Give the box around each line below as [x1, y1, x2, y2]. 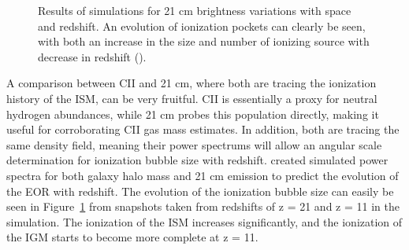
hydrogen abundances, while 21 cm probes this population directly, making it [6, 105, 379, 122]
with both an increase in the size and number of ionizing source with [38, 33, 370, 50]
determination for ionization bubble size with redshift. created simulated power [6, 152, 389, 168]
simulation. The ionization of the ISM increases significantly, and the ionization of [6, 213, 403, 230]
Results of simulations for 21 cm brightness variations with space [38, 2, 351, 18]
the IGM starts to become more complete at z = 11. [6, 229, 258, 245]
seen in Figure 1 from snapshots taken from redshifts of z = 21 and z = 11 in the [6, 198, 400, 215]
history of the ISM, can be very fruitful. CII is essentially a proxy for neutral [6, 90, 377, 106]
